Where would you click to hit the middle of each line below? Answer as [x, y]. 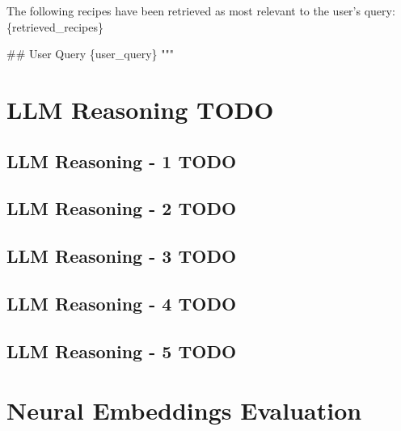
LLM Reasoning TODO [140, 109]
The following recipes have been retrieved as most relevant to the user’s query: [201, 11]
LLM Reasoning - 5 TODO [122, 351]
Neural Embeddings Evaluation [184, 410]
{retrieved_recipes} [55, 26]
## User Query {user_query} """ [90, 54]
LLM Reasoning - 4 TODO [122, 303]
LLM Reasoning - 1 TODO [122, 161]
